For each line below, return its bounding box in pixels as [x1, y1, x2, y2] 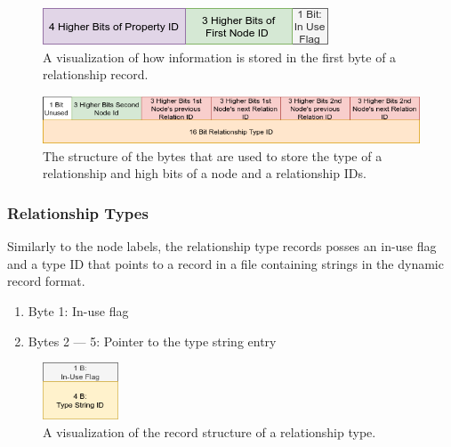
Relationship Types [7, 201, 149, 223]
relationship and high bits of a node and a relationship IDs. [43, 164, 366, 183]
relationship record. [43, 65, 149, 84]
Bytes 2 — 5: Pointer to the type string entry [28, 331, 277, 350]
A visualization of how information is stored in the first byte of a [43, 47, 397, 66]
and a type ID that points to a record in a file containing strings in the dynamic [7, 254, 444, 272]
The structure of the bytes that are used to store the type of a [43, 146, 383, 165]
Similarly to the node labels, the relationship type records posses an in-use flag [7, 237, 437, 256]
